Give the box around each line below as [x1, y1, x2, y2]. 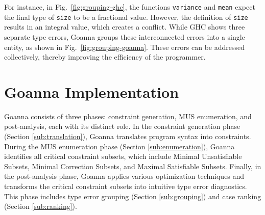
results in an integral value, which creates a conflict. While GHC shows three [4, 21, 245, 32]
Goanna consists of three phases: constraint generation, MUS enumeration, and [4, 111, 252, 121]
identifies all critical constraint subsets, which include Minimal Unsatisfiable [4, 151, 242, 162]
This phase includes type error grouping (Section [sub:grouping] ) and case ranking [4, 191, 261, 201]
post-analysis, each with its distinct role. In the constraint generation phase [4, 121, 240, 131]
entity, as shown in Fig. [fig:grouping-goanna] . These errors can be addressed [4, 41, 245, 52]
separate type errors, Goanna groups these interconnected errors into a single [4, 31, 245, 42]
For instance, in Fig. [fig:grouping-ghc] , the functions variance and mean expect [4, 2, 255, 12]
